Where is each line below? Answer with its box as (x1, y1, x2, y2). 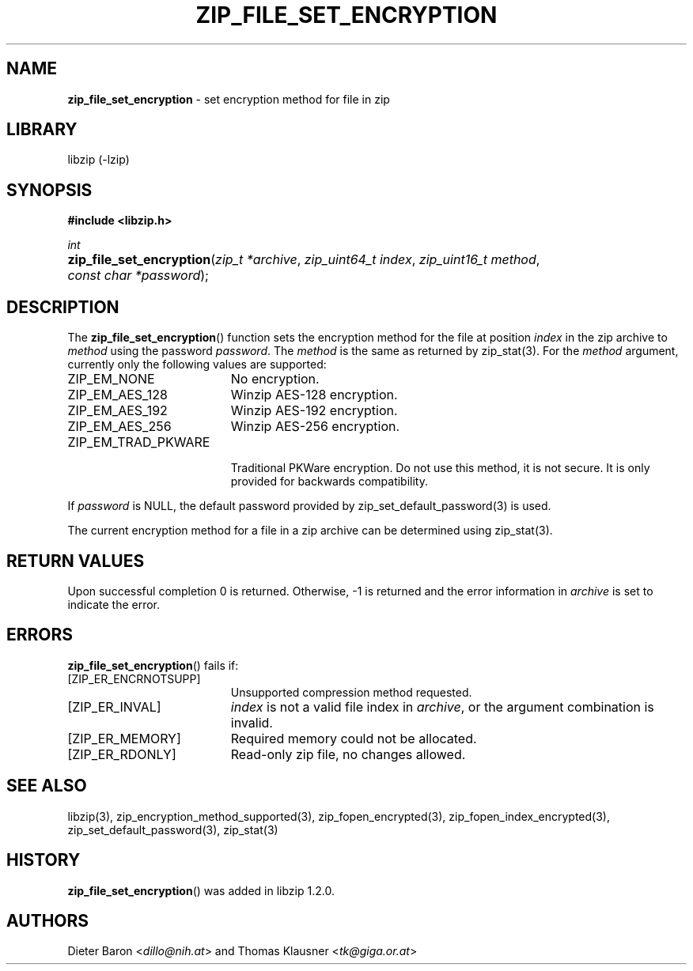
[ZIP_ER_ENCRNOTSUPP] (67, 671, 201, 686)
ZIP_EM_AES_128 (67, 387, 168, 403)
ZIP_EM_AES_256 (67, 418, 172, 435)
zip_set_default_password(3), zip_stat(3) (67, 822, 278, 837)
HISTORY (6, 850, 81, 871)
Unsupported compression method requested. (230, 685, 472, 699)
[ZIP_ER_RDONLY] (67, 746, 176, 762)
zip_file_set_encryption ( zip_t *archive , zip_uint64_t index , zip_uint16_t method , (67, 251, 540, 268)
